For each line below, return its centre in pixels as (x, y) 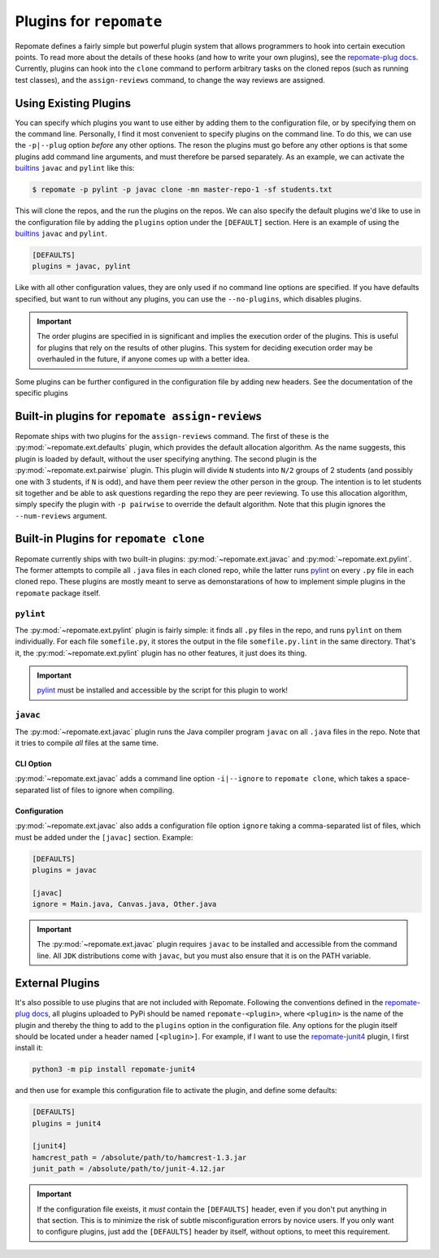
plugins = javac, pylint (82, 267)
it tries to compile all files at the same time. (87, 743)
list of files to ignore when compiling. (113, 790)
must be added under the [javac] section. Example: (104, 837)
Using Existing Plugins (73, 103)
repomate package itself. (58, 592)
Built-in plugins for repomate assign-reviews (139, 416)
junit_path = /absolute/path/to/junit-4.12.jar (128, 1169)
